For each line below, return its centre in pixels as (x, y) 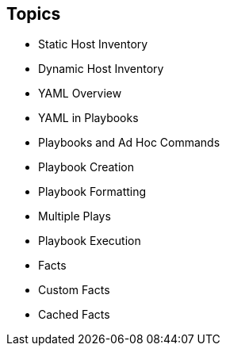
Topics (34, 14)
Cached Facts (74, 315)
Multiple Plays (75, 216)
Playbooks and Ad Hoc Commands (129, 143)
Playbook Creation (86, 167)
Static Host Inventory (93, 44)
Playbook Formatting (92, 192)
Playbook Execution (90, 241)
